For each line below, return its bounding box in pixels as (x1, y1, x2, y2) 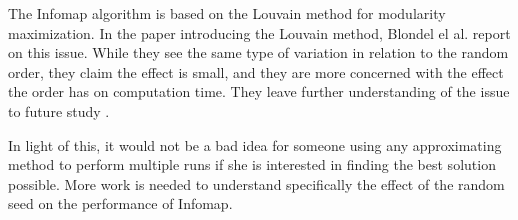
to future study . (8, 100, 110, 121)
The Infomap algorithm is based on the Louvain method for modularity (8, 3, 446, 23)
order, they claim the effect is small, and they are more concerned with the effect (8, 61, 504, 82)
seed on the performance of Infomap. (8, 193, 233, 214)
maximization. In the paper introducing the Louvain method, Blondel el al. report (8, 22, 511, 43)
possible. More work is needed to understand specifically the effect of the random (8, 173, 505, 194)
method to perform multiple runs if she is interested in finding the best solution (8, 154, 496, 175)
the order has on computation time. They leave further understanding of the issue (8, 81, 510, 102)
